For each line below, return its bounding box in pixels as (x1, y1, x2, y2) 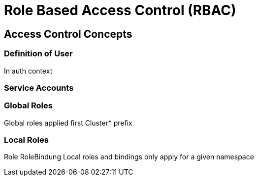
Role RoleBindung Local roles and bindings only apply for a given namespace (4, 153, 254, 161)
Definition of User (4, 49, 73, 59)
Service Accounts (4, 82, 74, 93)
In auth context (4, 66, 53, 75)
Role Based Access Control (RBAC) (4, 2, 236, 19)
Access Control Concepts (4, 27, 132, 40)
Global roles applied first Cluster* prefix (4, 118, 132, 127)
